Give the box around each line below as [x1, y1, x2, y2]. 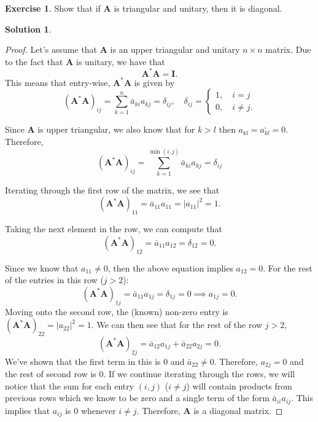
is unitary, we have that [76, 55, 165, 68]
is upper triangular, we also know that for [37, 123, 195, 136]
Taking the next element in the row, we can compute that [5, 222, 222, 235]
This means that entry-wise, [5, 76, 111, 88]
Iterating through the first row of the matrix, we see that [5, 183, 220, 196]
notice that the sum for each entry [5, 379, 134, 392]
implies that [5, 404, 50, 416]
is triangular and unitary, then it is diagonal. [114, 2, 282, 14]
